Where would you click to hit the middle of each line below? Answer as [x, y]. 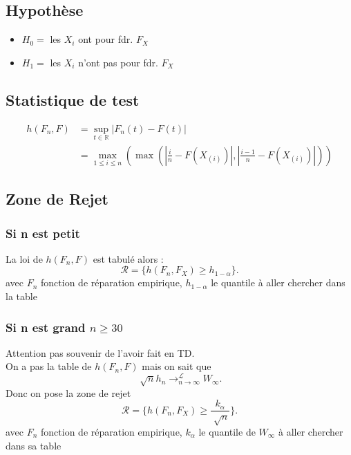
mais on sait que [177, 366]
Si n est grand [46, 327]
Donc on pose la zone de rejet [68, 392]
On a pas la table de [49, 366]
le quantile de [227, 431]
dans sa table [34, 445]
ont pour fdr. [106, 39]
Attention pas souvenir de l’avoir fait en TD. [100, 352]
